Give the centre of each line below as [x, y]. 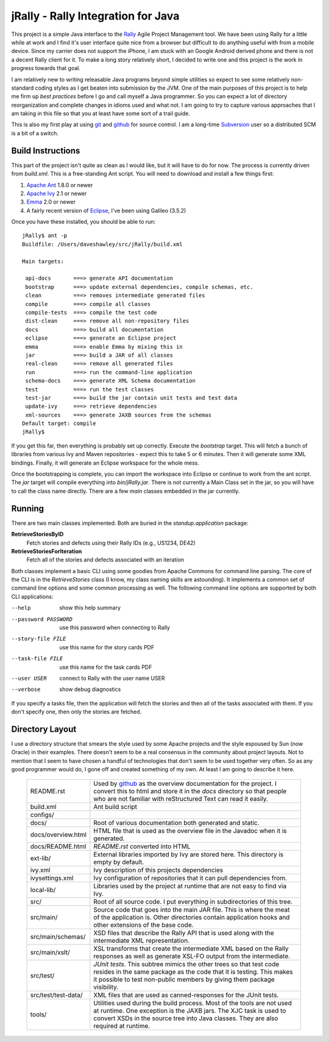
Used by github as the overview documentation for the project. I [185, 783]
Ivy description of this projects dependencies [158, 870]
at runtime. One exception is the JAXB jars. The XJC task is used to [190, 1010]
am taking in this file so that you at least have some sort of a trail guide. [101, 113]
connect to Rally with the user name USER [112, 678]
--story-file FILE [39, 639]
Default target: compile [59, 423]
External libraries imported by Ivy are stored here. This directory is [188, 854]
